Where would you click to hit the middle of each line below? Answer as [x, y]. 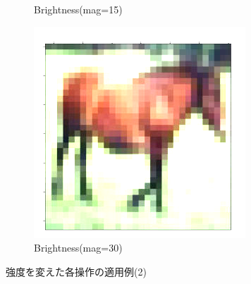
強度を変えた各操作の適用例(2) [76, 271]
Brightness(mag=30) [78, 248]
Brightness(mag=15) [78, 9]
